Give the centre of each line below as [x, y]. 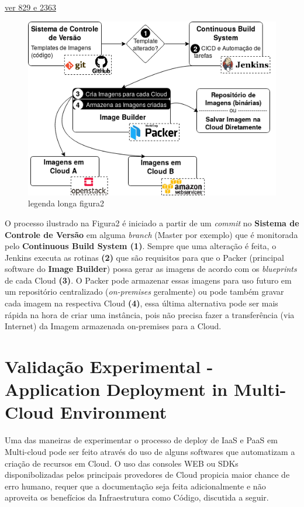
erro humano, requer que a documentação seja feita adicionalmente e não [135, 486]
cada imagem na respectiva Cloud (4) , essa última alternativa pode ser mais [141, 303]
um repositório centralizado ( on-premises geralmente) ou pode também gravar [144, 292]
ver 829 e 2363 [30, 7]
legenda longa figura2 [66, 203]
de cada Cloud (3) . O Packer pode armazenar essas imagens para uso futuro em [148, 280]
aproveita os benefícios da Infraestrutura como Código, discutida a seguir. [137, 497]
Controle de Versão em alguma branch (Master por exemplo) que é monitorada [151, 234]
